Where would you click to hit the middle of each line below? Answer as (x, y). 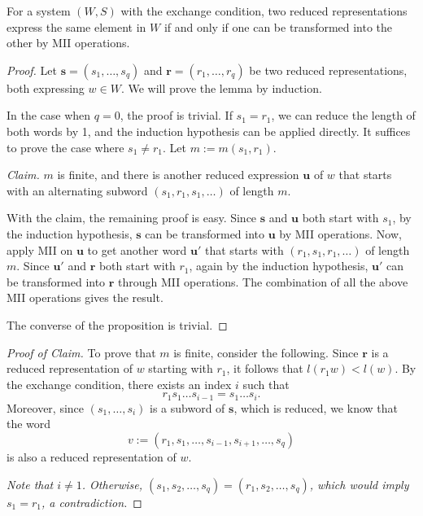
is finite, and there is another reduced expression (178, 175)
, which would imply (359, 484)
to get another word (137, 249)
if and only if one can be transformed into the (278, 26)
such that (266, 384)
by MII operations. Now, (340, 233)
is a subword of (188, 407)
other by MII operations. (68, 43)
